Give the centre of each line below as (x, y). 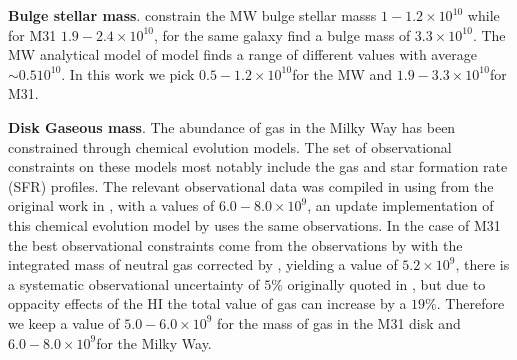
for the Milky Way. (154, 342)
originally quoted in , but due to (386, 283)
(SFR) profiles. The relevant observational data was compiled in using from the (251, 185)
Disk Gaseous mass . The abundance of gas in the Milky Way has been (232, 126)
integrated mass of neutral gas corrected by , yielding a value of (203, 264)
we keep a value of (64, 322)
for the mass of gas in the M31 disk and (339, 322)
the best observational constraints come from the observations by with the (235, 244)
